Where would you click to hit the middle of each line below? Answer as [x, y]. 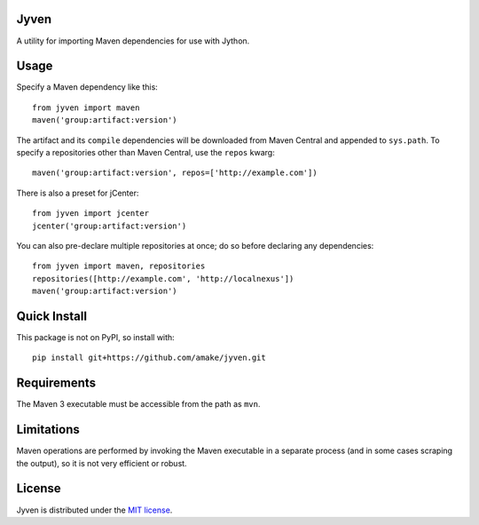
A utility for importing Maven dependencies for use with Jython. [133, 41]
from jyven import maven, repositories [119, 266]
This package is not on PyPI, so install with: [95, 338]
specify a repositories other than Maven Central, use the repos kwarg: [145, 152]
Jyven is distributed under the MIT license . [94, 510]
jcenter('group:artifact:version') [110, 226]
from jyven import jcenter [91, 214]
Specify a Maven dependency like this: [87, 87]
